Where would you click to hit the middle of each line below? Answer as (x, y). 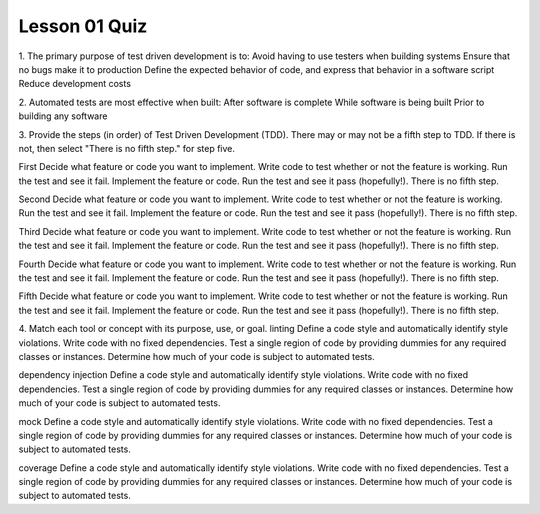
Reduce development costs (75, 84)
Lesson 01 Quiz (83, 26)
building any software (63, 116)
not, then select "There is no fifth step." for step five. (126, 148)
